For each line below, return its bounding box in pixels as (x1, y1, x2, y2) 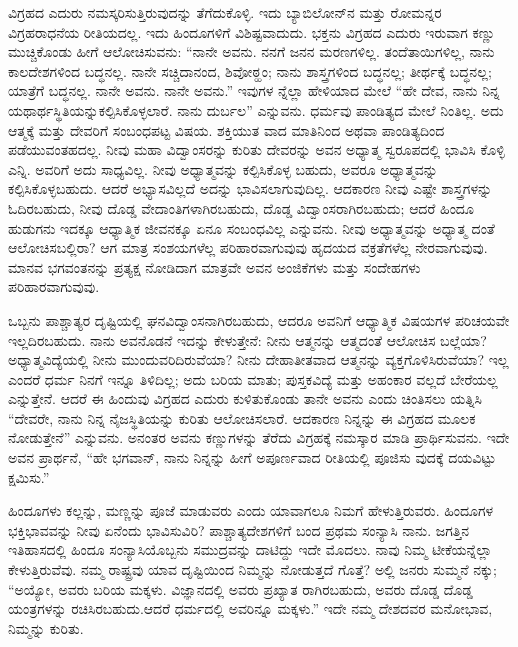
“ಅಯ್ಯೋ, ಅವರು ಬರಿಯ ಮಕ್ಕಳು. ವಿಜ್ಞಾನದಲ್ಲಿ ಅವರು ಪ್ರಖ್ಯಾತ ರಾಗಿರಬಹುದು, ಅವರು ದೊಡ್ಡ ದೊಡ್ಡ (8, 578, 473, 599)
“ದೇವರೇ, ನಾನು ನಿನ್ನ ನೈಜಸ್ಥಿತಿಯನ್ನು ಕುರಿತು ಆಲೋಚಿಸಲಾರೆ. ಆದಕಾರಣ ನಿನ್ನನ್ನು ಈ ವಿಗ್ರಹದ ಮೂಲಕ (8, 407, 476, 428)
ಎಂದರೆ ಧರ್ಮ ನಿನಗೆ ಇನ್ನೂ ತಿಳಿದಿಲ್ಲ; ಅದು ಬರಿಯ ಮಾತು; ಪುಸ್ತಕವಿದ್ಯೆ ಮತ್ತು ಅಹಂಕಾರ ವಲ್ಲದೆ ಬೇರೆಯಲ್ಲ (8, 368, 498, 389)
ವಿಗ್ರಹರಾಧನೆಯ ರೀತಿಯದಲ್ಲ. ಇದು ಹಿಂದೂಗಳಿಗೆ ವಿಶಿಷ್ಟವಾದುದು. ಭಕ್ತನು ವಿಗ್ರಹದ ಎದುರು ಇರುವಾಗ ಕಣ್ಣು (8, 21, 496, 42)
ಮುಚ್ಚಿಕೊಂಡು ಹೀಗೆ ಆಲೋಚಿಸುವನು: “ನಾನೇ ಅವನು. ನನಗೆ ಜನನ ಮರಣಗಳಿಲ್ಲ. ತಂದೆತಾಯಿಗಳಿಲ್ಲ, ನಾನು (8, 41, 495, 62)
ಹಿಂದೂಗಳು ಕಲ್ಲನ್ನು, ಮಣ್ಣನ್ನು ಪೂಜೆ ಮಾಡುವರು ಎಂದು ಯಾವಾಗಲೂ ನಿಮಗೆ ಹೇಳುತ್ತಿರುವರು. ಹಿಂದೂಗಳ (8, 500, 494, 521)
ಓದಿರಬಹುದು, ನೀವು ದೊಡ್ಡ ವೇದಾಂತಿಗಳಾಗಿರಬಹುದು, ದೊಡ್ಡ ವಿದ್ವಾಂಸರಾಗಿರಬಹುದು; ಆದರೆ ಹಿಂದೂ (8, 197, 474, 218)
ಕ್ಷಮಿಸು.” (8, 466, 50, 487)
